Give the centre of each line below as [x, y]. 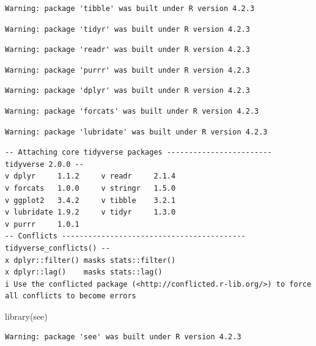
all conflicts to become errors [71, 296]
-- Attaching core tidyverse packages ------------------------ [138, 153]
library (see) [26, 316]
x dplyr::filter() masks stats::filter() [90, 260]
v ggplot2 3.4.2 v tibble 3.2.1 [90, 200]
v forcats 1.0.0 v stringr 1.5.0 [90, 188]
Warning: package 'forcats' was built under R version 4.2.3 [132, 111]
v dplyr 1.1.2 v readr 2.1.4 [90, 176]
